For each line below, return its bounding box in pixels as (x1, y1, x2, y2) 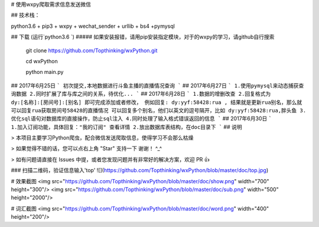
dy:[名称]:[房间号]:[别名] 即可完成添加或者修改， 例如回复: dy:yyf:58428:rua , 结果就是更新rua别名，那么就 (11, 99, 302, 106)
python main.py (25, 69, 64, 76)
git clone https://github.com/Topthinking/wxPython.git (25, 47, 158, 54)
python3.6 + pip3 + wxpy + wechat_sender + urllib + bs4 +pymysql (11, 22, 175, 30)
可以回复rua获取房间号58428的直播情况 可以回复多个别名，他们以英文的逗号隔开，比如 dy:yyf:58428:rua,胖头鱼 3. (11, 107, 307, 113)
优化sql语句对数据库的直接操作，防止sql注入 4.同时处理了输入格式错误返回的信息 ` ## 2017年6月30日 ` (11, 115, 272, 122)
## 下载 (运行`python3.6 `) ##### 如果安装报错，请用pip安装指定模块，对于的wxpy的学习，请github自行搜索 (11, 33, 275, 41)
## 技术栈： (11, 12, 40, 19)
